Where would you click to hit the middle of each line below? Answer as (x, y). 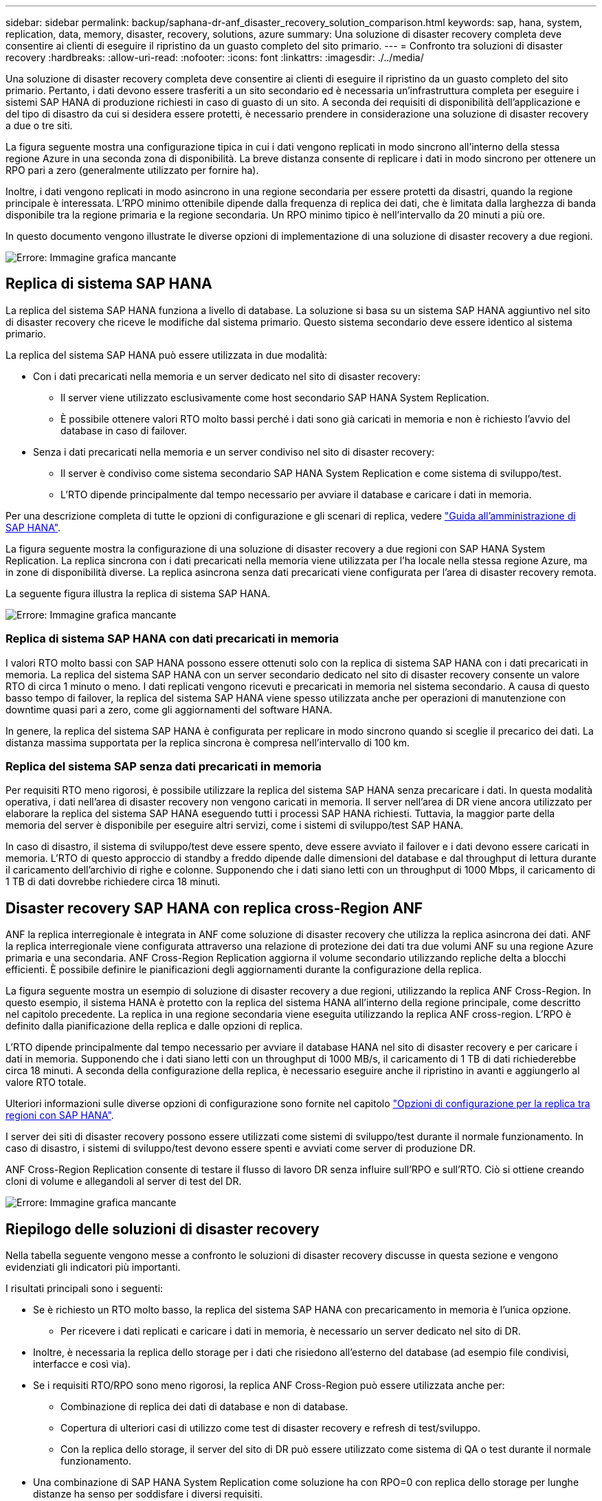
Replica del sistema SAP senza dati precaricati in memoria (164, 766)
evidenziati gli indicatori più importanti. (93, 1267)
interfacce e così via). (82, 1364)
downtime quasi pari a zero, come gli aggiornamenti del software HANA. (169, 709)
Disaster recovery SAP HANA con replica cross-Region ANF (214, 908)
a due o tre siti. (39, 125)
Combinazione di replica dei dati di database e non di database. (204, 1407)
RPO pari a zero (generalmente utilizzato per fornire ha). (132, 170)
